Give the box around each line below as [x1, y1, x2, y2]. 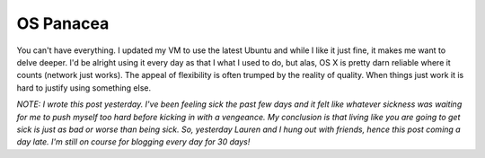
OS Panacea [16, 13, 110, 33]
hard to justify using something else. [16, 82, 152, 93]
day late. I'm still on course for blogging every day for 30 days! [16, 136, 251, 147]
